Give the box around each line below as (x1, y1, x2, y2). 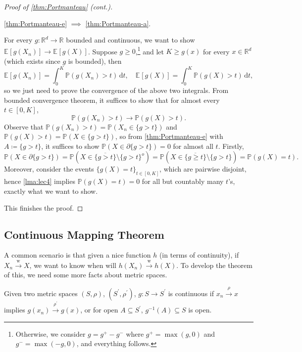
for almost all (173, 140, 213, 151)
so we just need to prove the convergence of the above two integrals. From (4, 85, 229, 95)
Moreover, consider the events (4, 164, 94, 174)
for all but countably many (142, 176, 224, 186)
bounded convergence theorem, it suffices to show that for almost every (4, 94, 220, 105)
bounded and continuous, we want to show (66, 35, 195, 45)
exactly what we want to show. (4, 185, 98, 196)
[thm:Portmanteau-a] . (85, 18, 151, 28)
